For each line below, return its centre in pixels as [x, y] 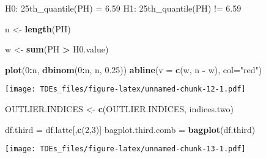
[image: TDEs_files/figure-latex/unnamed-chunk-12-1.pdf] [125, 89]
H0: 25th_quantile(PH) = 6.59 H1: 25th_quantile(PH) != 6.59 [123, 8]
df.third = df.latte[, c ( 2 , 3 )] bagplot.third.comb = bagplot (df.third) [130, 129]
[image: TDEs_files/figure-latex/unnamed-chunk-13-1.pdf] [125, 149]
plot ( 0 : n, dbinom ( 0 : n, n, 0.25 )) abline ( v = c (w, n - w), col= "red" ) [134, 69]
